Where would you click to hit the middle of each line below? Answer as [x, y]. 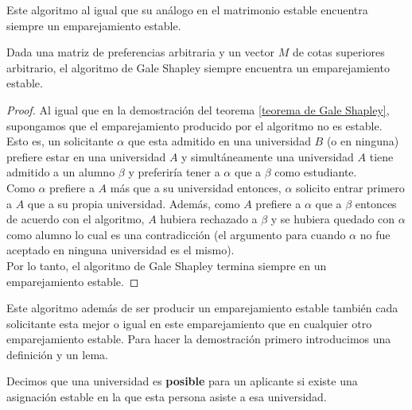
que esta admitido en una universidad [219, 141]
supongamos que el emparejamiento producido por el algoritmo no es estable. [194, 125]
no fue [375, 234]
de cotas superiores [338, 52]
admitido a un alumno [61, 172]
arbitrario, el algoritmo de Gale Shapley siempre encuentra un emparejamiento [198, 67]
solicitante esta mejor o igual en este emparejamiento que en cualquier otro [189, 323]
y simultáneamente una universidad [268, 156]
